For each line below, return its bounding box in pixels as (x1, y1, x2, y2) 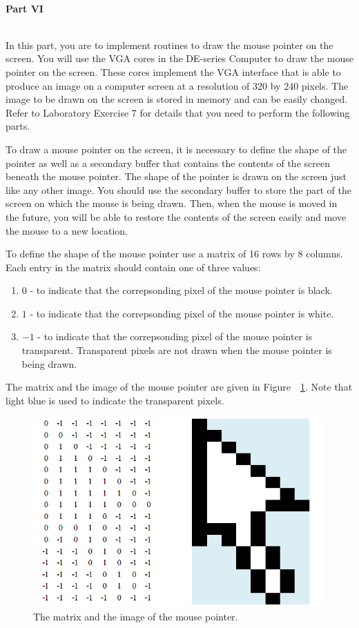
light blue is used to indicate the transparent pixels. (6, 393, 224, 407)
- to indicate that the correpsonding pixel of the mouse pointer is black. (30, 283, 333, 297)
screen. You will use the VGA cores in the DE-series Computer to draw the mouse (6, 51, 353, 66)
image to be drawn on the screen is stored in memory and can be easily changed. (6, 92, 348, 106)
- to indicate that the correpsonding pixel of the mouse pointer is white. (30, 306, 334, 320)
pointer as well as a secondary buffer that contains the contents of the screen (6, 155, 330, 170)
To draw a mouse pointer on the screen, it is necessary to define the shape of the (6, 141, 347, 156)
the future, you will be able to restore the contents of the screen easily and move (6, 209, 347, 224)
